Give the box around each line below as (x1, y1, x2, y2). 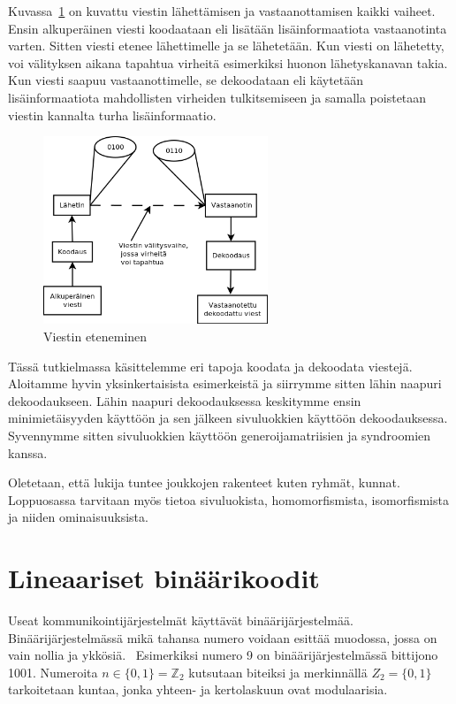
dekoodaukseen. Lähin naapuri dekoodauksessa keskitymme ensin (8, 391, 361, 409)
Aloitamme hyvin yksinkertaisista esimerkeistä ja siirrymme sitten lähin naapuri (8, 374, 442, 393)
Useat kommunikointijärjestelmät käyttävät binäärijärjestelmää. (8, 611, 353, 630)
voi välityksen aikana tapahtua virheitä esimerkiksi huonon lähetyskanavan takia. (8, 53, 448, 72)
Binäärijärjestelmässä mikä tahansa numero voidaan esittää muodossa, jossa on (8, 628, 437, 647)
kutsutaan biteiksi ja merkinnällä (188, 662, 368, 681)
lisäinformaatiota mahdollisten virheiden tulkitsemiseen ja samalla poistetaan (8, 88, 427, 106)
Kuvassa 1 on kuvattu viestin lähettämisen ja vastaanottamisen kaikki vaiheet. (8, 2, 436, 19)
